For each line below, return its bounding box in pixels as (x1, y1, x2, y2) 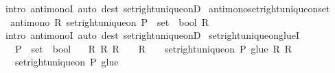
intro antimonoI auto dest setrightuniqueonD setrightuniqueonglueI (5, 28, 300, 42)
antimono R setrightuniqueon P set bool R (10, 14, 209, 29)
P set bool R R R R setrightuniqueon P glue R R (14, 41, 292, 55)
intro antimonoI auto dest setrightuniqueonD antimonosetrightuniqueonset (5, 1, 330, 15)
